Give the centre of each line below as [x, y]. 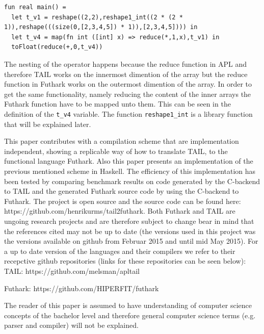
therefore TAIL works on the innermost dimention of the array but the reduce [126, 74]
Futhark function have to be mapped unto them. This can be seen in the [117, 104]
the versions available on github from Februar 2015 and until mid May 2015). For [131, 241]
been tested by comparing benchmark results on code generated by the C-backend [132, 181]
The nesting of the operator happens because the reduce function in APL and [125, 63]
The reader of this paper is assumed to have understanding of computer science [128, 305]
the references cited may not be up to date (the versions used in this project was [130, 231]
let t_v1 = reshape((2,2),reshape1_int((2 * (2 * [97, 17]
